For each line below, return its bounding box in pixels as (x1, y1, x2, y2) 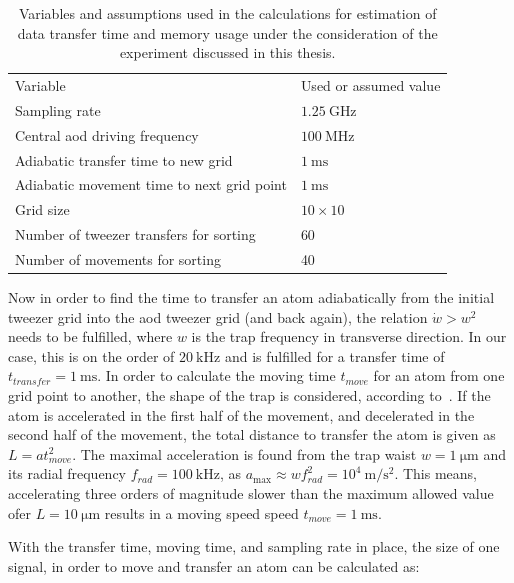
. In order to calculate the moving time (97, 365, 336, 386)
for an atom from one (373, 365, 505, 386)
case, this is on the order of (8, 345, 175, 366)
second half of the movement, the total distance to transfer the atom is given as (8, 424, 496, 445)
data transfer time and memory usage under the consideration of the (17, 22, 438, 43)
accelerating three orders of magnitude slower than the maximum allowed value (8, 482, 494, 503)
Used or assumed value (300, 75, 441, 96)
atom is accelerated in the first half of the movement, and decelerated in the (8, 404, 475, 425)
